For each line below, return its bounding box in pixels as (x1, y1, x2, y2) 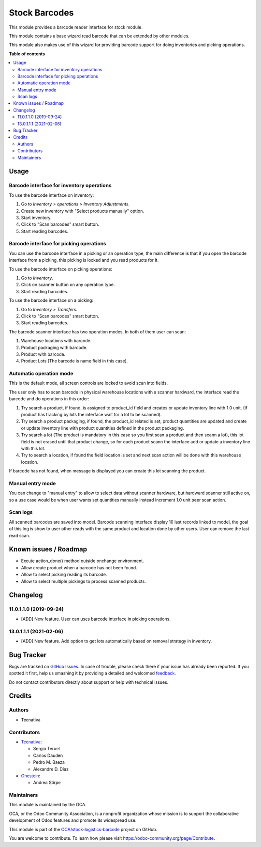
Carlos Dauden (33, 753, 63, 758)
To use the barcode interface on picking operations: (9, 266, 113, 272)
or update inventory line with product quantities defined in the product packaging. (21, 425, 184, 431)
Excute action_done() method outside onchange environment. (21, 558, 145, 564)
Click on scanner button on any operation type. (21, 282, 115, 288)
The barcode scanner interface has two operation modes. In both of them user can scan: (9, 329, 186, 334)
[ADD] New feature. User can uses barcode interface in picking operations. (21, 616, 171, 622)
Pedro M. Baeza (33, 759, 65, 765)
